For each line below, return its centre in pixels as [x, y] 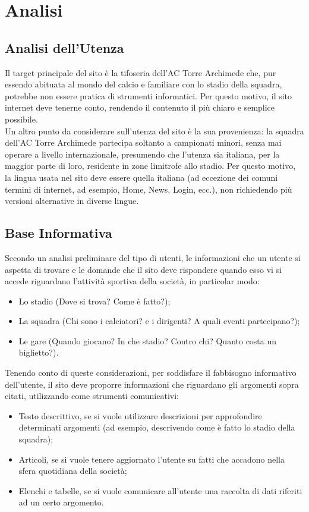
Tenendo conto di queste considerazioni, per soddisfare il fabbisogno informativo [151, 373]
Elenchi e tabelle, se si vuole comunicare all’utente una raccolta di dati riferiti [160, 490]
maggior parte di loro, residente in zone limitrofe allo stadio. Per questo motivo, [150, 166]
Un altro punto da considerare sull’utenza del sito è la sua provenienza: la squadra [154, 131]
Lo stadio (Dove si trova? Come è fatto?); [94, 301]
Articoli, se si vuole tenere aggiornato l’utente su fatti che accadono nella [152, 459]
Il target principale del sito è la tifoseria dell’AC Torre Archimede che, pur [141, 72]
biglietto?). [39, 352]
